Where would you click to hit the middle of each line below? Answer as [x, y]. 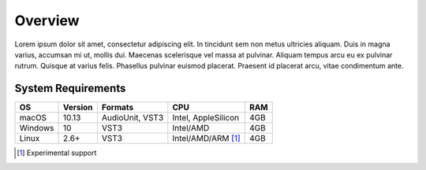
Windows [37, 128]
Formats [118, 108]
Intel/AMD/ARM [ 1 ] [206, 139]
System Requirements [70, 89]
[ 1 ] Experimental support [57, 153]
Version [78, 108]
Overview [47, 20]
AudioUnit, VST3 [133, 118]
